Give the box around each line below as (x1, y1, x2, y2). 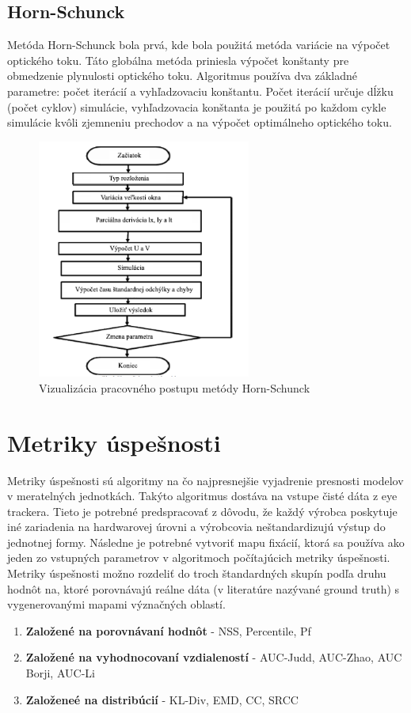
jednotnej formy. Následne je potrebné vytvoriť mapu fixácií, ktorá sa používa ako (7, 533, 405, 550)
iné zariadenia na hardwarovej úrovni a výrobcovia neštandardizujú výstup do (7, 518, 386, 535)
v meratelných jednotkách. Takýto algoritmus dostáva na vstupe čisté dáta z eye (7, 487, 398, 504)
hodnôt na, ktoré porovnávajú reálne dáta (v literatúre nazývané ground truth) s (7, 580, 400, 597)
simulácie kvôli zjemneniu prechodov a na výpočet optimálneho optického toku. (7, 114, 392, 131)
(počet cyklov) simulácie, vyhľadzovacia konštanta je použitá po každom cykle (7, 98, 386, 115)
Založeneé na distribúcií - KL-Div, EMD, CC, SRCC (25, 691, 299, 707)
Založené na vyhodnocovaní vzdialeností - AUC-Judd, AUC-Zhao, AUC (25, 649, 402, 666)
